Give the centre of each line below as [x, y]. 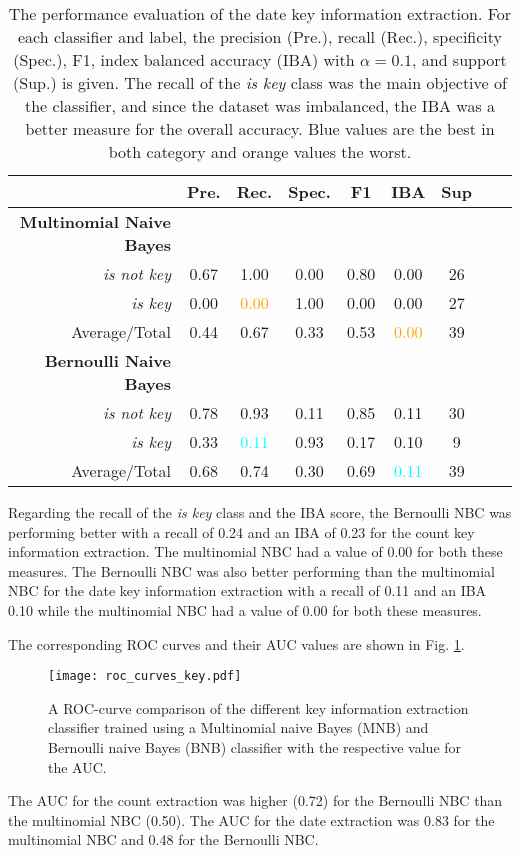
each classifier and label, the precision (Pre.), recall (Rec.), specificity [260, 36]
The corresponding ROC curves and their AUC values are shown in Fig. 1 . [236, 643]
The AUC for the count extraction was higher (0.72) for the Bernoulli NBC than [255, 800]
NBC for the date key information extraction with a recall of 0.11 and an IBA [247, 590]
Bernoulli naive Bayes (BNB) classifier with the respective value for [255, 747]
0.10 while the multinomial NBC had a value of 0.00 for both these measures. [245, 609]
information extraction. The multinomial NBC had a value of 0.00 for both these [255, 551]
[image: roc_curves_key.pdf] [145, 676]
